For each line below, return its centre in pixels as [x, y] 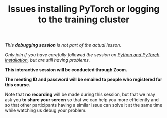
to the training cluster [84, 20]
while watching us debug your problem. [46, 110]
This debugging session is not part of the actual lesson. [63, 45]
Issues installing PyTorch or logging [84, 9]
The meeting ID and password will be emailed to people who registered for [83, 79]
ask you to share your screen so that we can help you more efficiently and [82, 100]
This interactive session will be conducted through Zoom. [66, 70]
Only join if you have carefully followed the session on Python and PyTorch [82, 55]
